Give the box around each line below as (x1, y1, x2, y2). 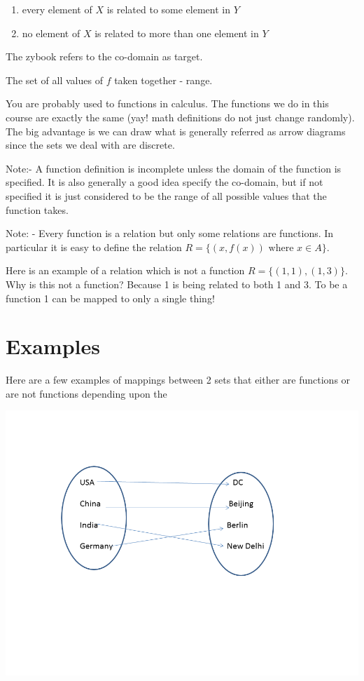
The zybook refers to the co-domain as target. (6, 49, 203, 64)
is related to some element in (106, 2, 230, 16)
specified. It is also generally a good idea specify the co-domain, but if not (6, 175, 323, 189)
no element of (22, 25, 80, 40)
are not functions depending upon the (6, 386, 167, 400)
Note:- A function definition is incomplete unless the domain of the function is (6, 161, 342, 175)
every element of (22, 2, 92, 16)
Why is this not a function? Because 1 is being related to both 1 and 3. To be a (6, 276, 348, 291)
